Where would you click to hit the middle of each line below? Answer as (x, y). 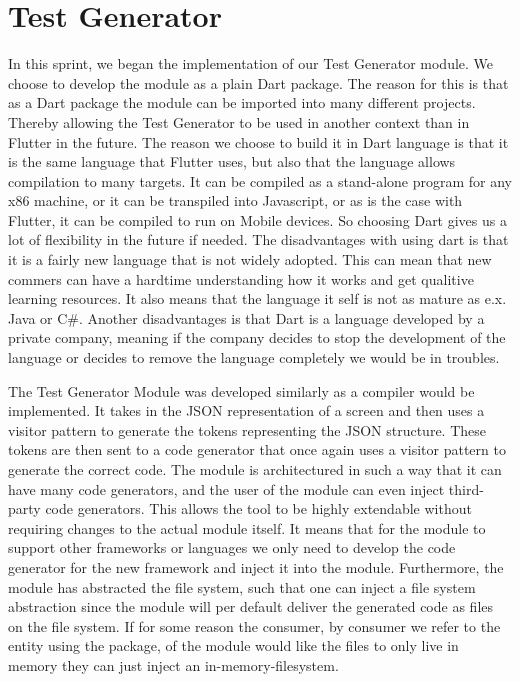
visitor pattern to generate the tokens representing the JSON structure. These (247, 429)
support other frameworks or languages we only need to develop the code (232, 547)
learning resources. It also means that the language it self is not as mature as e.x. (257, 298)
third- (466, 488)
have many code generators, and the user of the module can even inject (226, 488)
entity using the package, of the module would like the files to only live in (233, 645)
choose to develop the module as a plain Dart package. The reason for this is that (258, 82)
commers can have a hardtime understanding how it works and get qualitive (241, 278)
